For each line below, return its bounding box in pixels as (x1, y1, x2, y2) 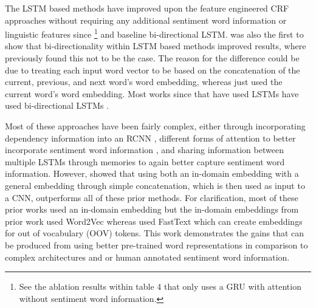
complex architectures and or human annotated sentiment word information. (5, 250, 290, 263)
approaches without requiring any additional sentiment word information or (5, 13, 287, 26)
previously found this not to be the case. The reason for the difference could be (5, 52, 300, 64)
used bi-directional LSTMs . (5, 99, 109, 112)
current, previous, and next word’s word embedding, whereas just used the (5, 75, 283, 88)
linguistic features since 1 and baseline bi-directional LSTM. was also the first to (5, 26, 304, 40)
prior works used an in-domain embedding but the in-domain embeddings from (5, 203, 299, 216)
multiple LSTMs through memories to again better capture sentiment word (5, 155, 285, 168)
